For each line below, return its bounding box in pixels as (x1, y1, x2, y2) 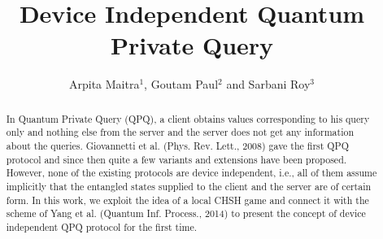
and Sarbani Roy (226, 76, 311, 93)
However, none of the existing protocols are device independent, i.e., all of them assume (6, 166, 377, 180)
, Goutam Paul (144, 76, 219, 93)
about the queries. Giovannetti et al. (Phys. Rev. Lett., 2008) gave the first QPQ (6, 139, 349, 153)
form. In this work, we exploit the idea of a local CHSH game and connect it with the (6, 193, 369, 206)
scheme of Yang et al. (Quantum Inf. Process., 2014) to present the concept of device (6, 206, 366, 220)
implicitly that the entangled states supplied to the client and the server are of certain (6, 179, 372, 193)
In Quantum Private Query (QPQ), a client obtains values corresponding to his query (6, 111, 370, 125)
